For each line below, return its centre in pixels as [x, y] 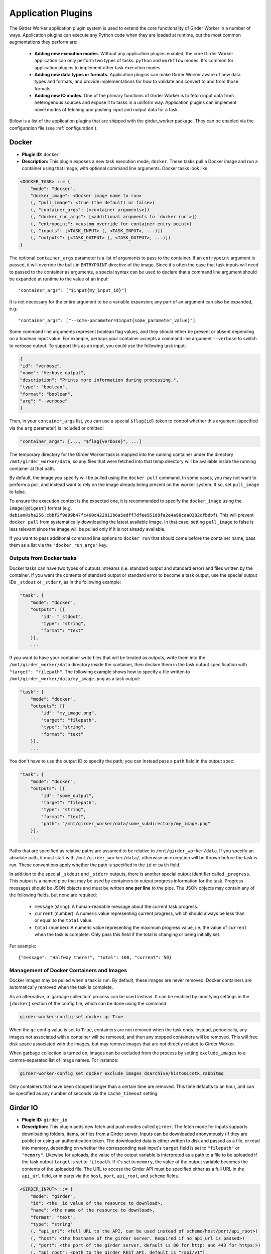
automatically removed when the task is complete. [61, 987]
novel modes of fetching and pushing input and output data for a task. [107, 109]
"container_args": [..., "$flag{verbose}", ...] [81, 441]
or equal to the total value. [63, 920]
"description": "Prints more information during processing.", [99, 380]
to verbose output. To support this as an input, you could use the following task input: [98, 346]
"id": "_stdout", [62, 616]
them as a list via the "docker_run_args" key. [58, 545]
